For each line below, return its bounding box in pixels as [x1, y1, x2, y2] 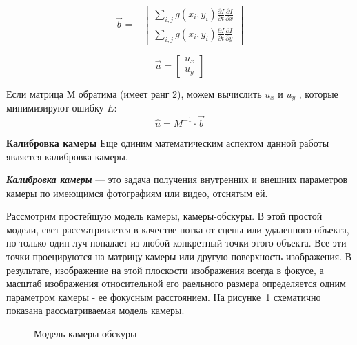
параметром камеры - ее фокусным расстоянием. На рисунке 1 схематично [6, 289, 321, 304]
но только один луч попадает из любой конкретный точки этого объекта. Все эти [6, 236, 347, 250]
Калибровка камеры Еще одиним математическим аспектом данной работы [6, 135, 329, 149]
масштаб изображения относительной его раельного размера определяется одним [6, 276, 346, 291]
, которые [298, 86, 338, 101]
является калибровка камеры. [6, 149, 128, 163]
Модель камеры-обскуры [34, 326, 137, 341]
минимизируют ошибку [6, 101, 104, 115]
